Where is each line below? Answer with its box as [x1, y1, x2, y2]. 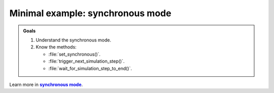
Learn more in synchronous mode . [9, 81, 83, 87]
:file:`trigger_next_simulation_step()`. [48, 58, 125, 64]
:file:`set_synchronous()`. [48, 51, 101, 57]
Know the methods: [36, 44, 77, 50]
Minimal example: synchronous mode [9, 8, 172, 19]
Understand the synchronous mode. [36, 37, 112, 43]
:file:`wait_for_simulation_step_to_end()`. [48, 65, 132, 71]
